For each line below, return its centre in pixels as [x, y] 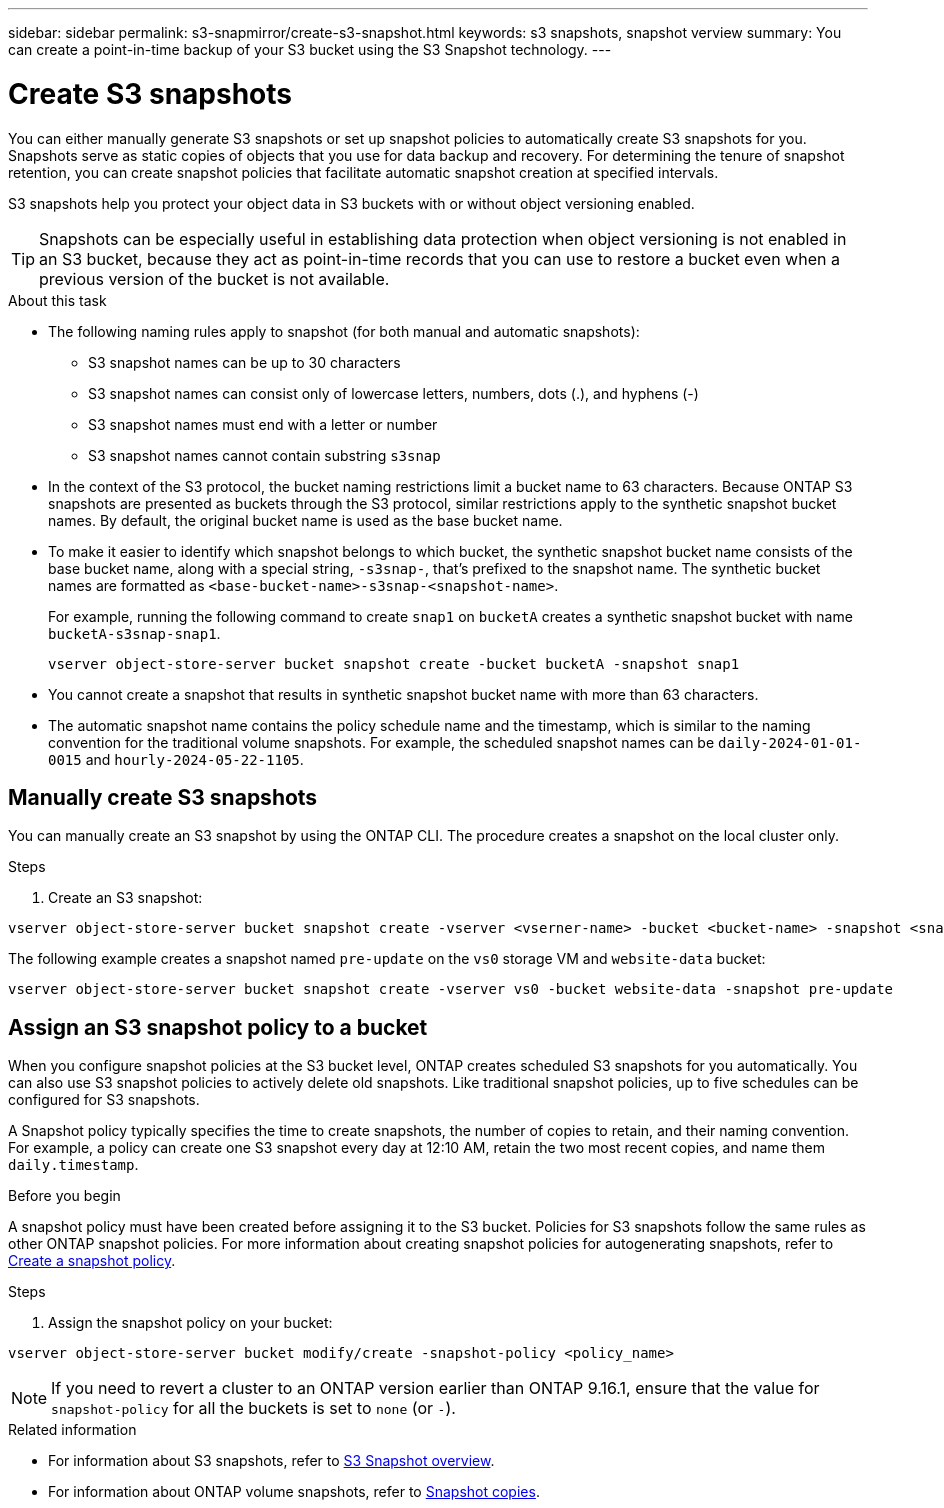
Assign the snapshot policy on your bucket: [190, 1323]
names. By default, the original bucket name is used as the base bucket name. [305, 520]
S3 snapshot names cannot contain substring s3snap [264, 455]
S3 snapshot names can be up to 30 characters [244, 362]
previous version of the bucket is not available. [214, 278]
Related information [72, 1430]
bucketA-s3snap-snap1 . [134, 633]
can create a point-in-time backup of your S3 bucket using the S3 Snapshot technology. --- [310, 49]
